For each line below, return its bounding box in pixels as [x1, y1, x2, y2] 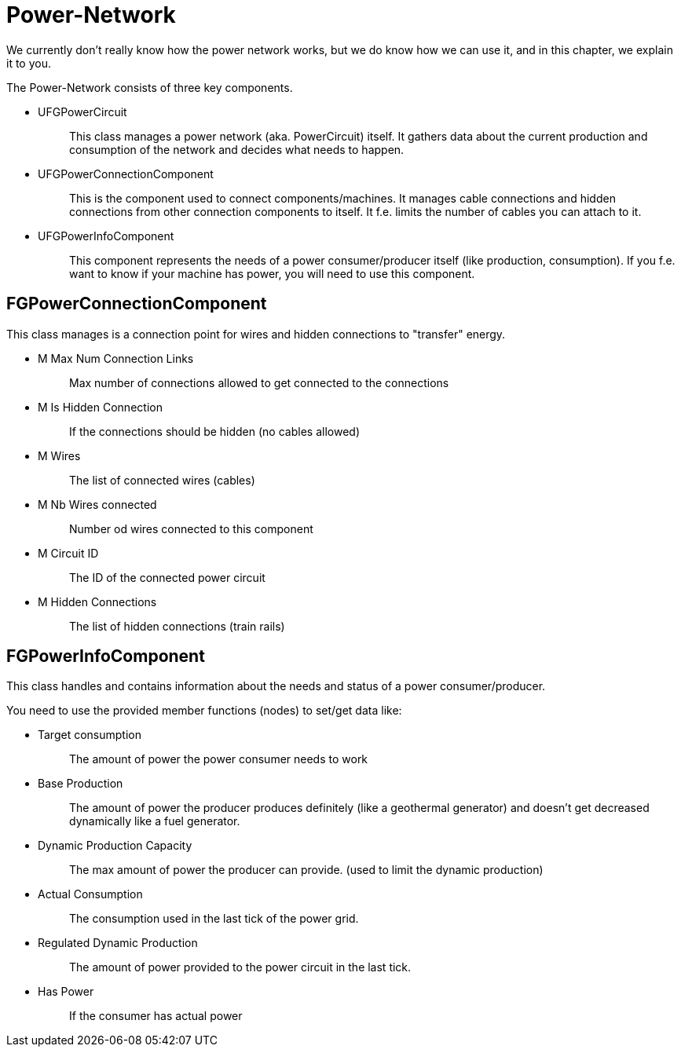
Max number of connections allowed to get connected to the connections [69, 375, 449, 389]
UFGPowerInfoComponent [38, 229, 174, 243]
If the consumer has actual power [69, 1009, 243, 1023]
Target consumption [38, 728, 141, 742]
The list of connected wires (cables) [69, 473, 255, 487]
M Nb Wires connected [38, 497, 157, 511]
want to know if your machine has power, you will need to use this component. [69, 266, 475, 280]
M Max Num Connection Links [38, 351, 194, 365]
